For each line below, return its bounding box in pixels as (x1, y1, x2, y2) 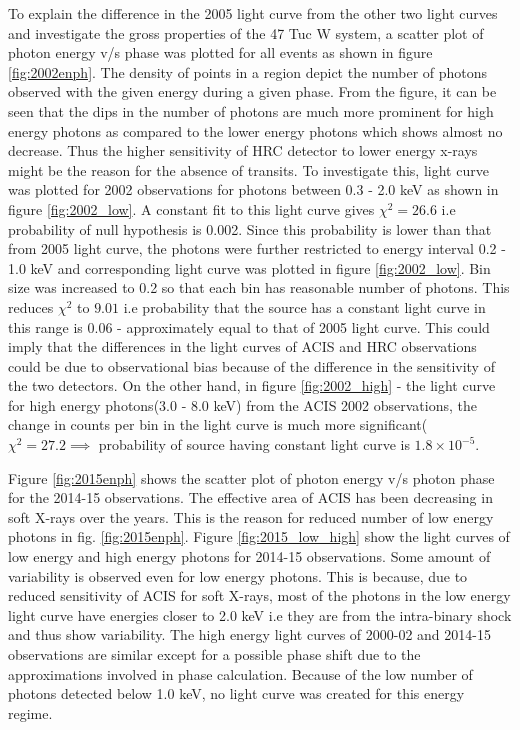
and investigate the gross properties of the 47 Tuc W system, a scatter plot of (8, 22, 484, 43)
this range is (8, 316, 83, 337)
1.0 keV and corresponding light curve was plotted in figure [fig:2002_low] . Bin (8, 257, 491, 278)
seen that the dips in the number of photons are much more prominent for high (8, 100, 494, 121)
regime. (8, 702, 53, 723)
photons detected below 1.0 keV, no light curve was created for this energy (8, 683, 465, 704)
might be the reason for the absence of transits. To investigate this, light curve (8, 159, 489, 180)
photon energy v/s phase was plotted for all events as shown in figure (8, 42, 433, 63)
